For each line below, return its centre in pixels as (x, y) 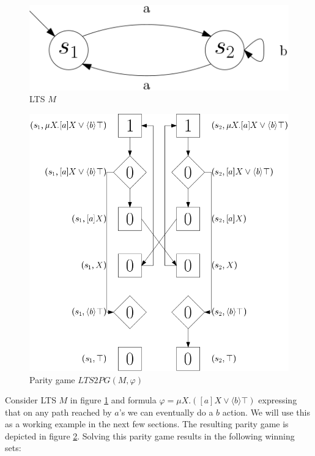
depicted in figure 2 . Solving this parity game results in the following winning (150, 435)
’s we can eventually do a (166, 412)
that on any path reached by (58, 412)
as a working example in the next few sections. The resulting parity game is (147, 424)
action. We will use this (266, 412)
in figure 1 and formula (113, 400)
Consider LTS (31, 400)
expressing (278, 400)
